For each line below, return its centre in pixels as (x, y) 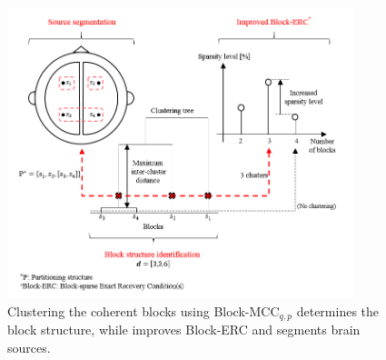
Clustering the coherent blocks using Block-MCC (144, 310)
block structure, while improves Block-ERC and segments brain (184, 330)
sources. (29, 347)
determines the (338, 310)
